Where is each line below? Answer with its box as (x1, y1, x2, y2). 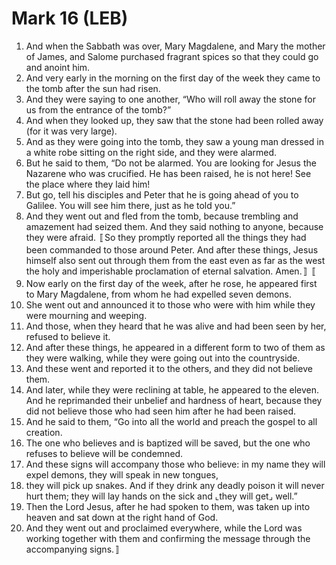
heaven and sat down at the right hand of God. (25, 511, 219, 523)
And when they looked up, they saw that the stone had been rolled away (25, 114, 324, 126)
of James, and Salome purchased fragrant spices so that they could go (25, 50, 319, 62)
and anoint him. (25, 61, 91, 73)
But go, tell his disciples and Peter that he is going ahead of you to (25, 188, 299, 201)
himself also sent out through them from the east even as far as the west (25, 254, 326, 266)
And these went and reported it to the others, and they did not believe (25, 362, 314, 374)
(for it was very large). (25, 125, 118, 137)
